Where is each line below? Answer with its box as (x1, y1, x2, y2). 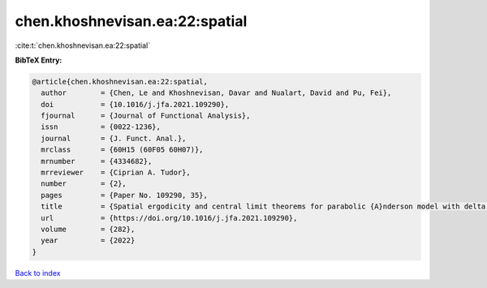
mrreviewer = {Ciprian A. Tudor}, (41, 168, 191, 178)
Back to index (15, 268, 61, 277)
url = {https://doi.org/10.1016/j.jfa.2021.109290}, (41, 213, 298, 222)
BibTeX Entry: (15, 55, 62, 65)
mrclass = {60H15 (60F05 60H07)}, (41, 145, 204, 154)
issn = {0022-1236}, (41, 123, 162, 131)
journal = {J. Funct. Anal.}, (41, 134, 187, 143)
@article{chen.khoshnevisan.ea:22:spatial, (32, 77, 209, 86)
